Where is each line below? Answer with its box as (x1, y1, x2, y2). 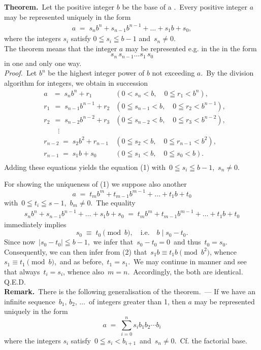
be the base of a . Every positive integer (122, 2, 248, 12)
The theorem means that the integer (4, 43, 117, 53)
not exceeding (152, 67, 195, 78)
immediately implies (4, 219, 67, 229)
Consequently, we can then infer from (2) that (4, 246, 147, 257)
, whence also (63, 266, 105, 276)
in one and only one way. (4, 57, 82, 68)
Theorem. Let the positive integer (4, 2, 115, 12)
